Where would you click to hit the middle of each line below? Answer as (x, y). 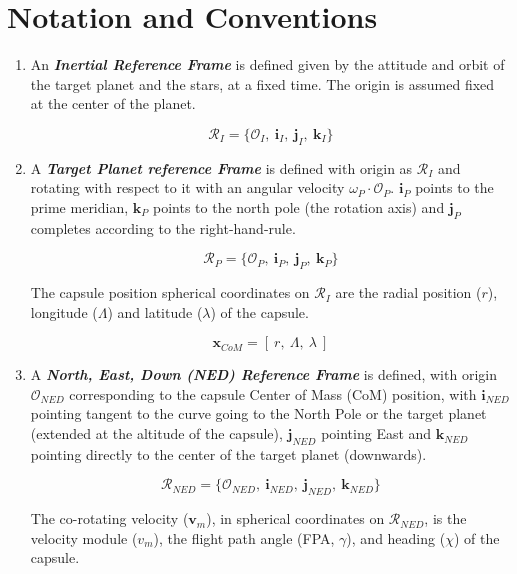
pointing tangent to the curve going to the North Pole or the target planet (258, 413)
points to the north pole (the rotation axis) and (299, 206)
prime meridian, (79, 206)
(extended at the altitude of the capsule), (156, 433)
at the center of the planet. (113, 103)
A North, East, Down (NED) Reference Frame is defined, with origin (263, 374)
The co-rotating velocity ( (109, 518)
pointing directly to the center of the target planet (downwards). (228, 453)
